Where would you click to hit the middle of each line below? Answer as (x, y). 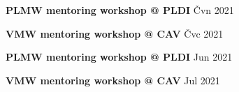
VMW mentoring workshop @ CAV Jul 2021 (113, 80)
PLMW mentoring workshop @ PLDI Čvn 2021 (120, 10)
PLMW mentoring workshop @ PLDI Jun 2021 (119, 57)
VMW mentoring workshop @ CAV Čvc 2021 (115, 33)
